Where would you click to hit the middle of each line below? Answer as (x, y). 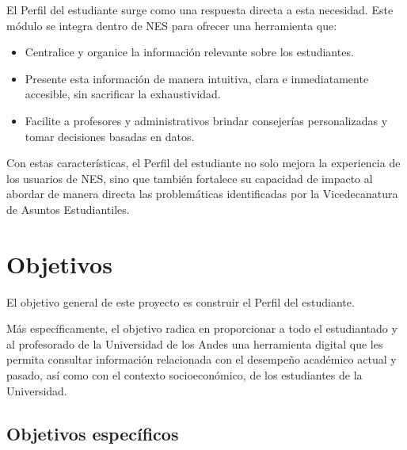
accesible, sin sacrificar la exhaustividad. (123, 94)
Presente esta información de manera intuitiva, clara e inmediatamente (197, 78)
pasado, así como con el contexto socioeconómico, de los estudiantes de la (184, 375)
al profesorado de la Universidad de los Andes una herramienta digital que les (195, 343)
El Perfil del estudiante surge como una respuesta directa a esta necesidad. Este (200, 10)
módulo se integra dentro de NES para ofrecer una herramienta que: (172, 25)
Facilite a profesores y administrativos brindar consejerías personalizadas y (206, 120)
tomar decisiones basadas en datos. (110, 136)
